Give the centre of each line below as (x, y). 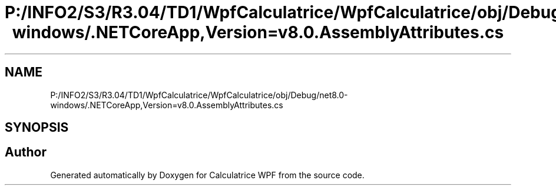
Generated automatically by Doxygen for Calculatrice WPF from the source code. (207, 175)
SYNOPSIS (37, 128)
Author (26, 152)
